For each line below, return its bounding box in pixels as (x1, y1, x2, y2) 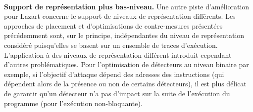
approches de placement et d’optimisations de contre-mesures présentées (4, 20, 223, 31)
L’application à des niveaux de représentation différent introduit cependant (4, 49, 232, 60)
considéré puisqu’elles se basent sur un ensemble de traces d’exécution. (4, 39, 218, 50)
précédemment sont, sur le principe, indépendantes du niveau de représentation (4, 30, 245, 40)
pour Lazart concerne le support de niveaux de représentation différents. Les (4, 11, 236, 21)
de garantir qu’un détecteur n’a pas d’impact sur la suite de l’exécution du (4, 88, 230, 98)
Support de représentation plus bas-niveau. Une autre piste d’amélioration (4, 1, 250, 11)
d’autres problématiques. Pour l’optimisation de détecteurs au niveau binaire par (4, 59, 249, 70)
